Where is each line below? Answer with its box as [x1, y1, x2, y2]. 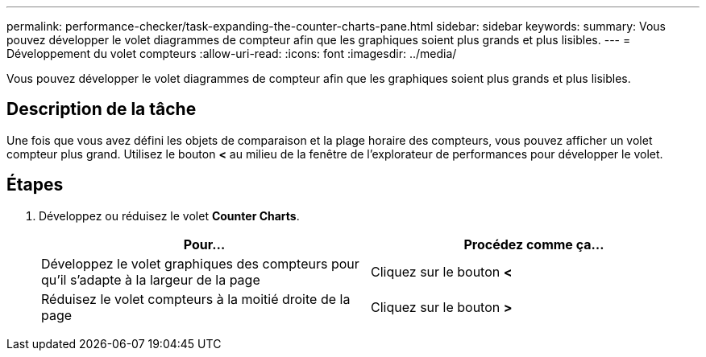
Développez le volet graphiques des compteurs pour [41, 255, 359, 272]
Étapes [6, 174, 64, 195]
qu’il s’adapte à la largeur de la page [41, 271, 260, 288]
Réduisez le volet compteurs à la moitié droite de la [41, 290, 351, 307]
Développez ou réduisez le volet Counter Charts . [39, 208, 300, 223]
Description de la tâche [6, 99, 197, 120]
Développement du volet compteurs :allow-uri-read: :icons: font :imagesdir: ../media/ [6, 47, 457, 60]
